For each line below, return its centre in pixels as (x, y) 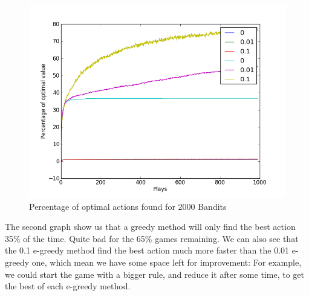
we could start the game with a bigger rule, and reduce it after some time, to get (154, 274)
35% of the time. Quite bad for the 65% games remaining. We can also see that (152, 238)
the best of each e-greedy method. (68, 286)
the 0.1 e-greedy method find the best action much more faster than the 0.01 (147, 250)
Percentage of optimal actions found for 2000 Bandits (128, 206)
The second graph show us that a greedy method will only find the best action (150, 227)
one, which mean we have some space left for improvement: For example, (167, 262)
